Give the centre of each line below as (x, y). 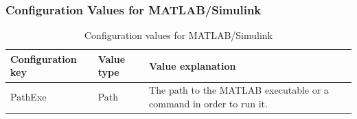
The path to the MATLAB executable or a (239, 90)
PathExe (28, 97)
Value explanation (193, 65)
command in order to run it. (208, 103)
